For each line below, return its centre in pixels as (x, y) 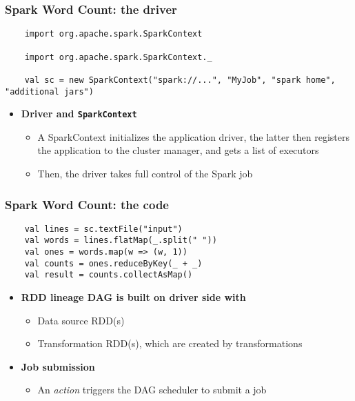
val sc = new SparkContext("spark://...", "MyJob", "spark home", (180, 80)
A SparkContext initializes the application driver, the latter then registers (193, 136)
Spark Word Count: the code (87, 204)
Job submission (58, 366)
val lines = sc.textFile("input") (103, 229)
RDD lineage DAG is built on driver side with (133, 297)
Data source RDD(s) (81, 320)
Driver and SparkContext (79, 114)
